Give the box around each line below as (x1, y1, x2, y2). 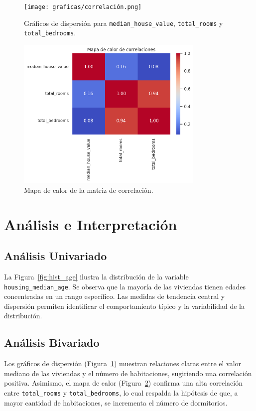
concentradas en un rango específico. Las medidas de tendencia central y (4, 291, 225, 301)
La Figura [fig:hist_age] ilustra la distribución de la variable (4, 272, 189, 281)
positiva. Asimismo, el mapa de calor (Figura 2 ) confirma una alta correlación (4, 378, 243, 388)
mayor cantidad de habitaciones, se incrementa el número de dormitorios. (4, 397, 228, 408)
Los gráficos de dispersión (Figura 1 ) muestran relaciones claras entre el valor (4, 358, 242, 369)
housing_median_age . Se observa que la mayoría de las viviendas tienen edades (4, 281, 246, 291)
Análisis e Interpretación (4, 214, 177, 234)
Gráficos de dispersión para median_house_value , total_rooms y (24, 17, 223, 28)
